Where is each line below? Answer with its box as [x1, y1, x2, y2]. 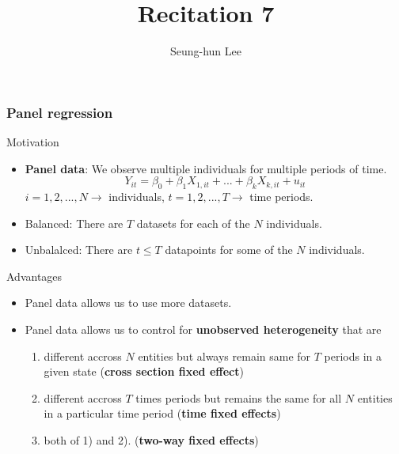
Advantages [6, 267, 63, 284]
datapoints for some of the [165, 241, 293, 258]
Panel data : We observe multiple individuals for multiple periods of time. [25, 160, 387, 176]
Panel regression [6, 102, 113, 122]
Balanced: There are [25, 214, 123, 231]
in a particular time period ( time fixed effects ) [44, 405, 281, 422]
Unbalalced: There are [25, 241, 133, 258]
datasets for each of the [136, 214, 250, 231]
